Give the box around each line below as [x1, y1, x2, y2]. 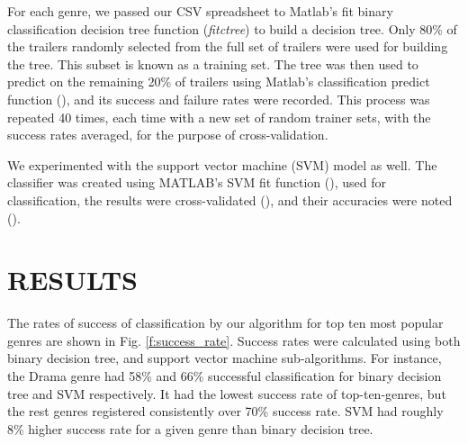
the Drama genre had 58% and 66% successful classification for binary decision [7, 367, 442, 385]
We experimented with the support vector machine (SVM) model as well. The [7, 155, 437, 174]
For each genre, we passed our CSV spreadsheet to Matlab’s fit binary [7, 2, 393, 20]
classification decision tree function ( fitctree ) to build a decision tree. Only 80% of [7, 19, 457, 38]
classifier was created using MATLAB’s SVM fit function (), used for [7, 173, 386, 192]
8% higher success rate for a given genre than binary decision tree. [7, 419, 373, 438]
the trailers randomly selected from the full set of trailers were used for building [7, 37, 448, 56]
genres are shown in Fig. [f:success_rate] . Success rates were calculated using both [7, 331, 461, 349]
